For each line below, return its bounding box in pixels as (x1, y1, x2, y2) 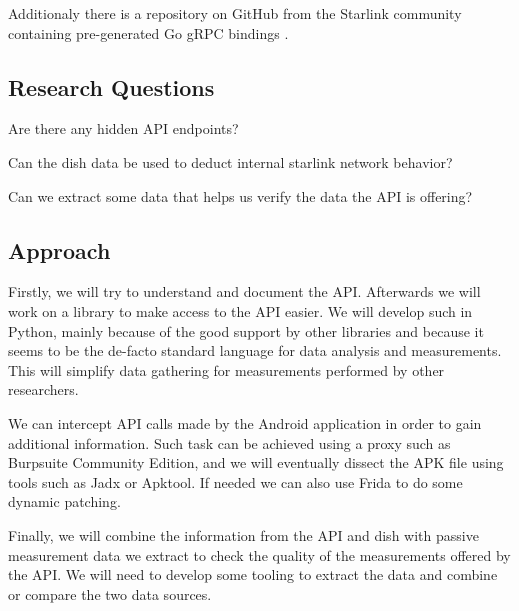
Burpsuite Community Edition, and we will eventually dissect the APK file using (8, 452, 504, 473)
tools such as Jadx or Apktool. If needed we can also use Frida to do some (8, 471, 463, 492)
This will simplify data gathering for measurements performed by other (8, 359, 445, 380)
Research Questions (8, 71, 215, 102)
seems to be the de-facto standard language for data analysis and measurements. (8, 340, 502, 361)
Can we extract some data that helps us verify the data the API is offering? (8, 185, 473, 206)
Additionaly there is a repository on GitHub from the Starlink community (8, 3, 462, 23)
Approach (8, 234, 111, 265)
